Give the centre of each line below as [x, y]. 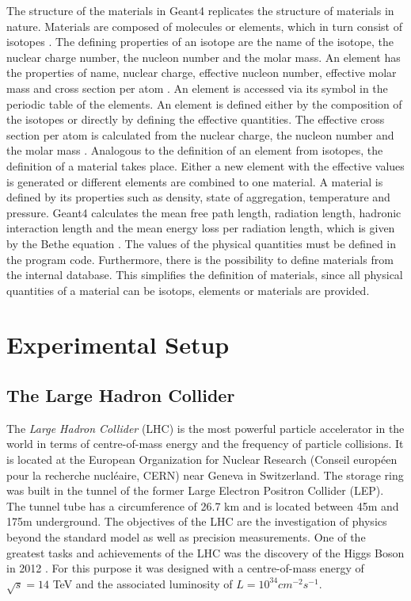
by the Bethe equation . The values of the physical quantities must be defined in [202, 243]
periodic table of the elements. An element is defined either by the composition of [204, 103]
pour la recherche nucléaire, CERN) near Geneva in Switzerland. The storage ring [205, 475]
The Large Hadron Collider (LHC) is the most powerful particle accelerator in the [205, 428]
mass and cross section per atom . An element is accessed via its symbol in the [197, 88]
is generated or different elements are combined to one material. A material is [195, 181]
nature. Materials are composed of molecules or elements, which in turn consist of [204, 26]
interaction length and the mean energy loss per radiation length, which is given [201, 228]
